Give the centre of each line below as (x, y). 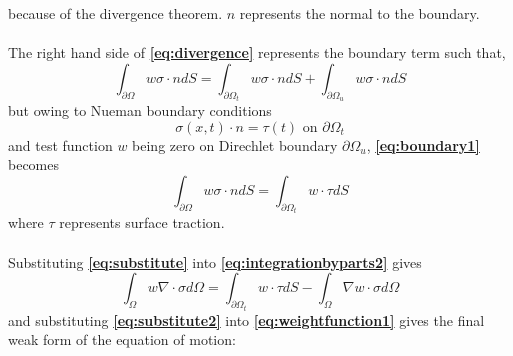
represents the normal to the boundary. (359, 13)
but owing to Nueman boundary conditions (140, 110)
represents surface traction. (142, 222)
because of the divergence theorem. (115, 13)
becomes (34, 164)
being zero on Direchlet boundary (235, 144)
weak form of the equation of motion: (122, 339)
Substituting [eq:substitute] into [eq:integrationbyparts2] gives (215, 261)
